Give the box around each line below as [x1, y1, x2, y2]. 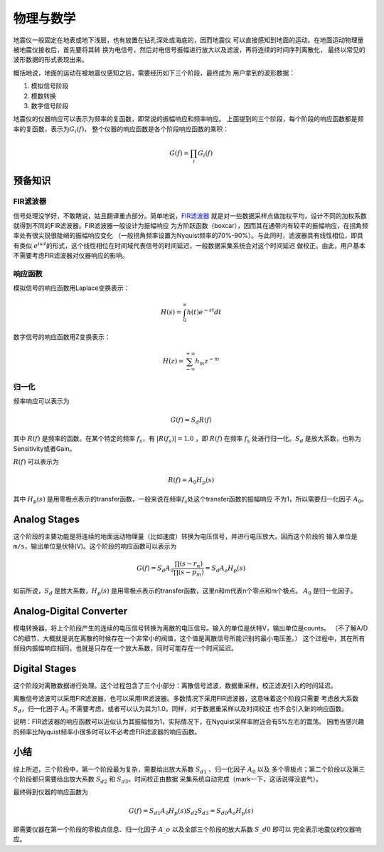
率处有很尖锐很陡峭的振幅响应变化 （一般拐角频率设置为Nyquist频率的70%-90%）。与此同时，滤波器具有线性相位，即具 [13, 232, 364, 240]
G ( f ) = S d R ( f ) [170, 415, 213, 425]
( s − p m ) [178, 568, 204, 578]
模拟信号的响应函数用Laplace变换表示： [13, 284, 130, 292]
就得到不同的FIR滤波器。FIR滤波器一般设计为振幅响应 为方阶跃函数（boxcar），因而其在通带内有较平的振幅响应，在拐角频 [13, 221, 369, 229]
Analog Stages [13, 513, 80, 525]
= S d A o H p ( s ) [205, 564, 246, 574]
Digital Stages [13, 663, 77, 675]
